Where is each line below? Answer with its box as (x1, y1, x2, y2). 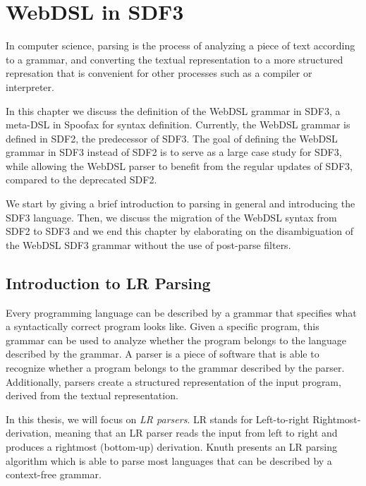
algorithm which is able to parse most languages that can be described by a (6, 453, 332, 468)
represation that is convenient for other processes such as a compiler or (6, 66, 312, 80)
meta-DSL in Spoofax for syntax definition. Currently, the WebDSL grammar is (6, 117, 350, 132)
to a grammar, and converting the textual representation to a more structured (6, 51, 343, 66)
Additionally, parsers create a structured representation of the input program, (6, 374, 341, 389)
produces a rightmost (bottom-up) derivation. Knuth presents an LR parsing (6, 439, 338, 454)
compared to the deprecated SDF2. (6, 172, 157, 187)
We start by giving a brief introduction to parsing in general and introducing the (6, 196, 355, 211)
